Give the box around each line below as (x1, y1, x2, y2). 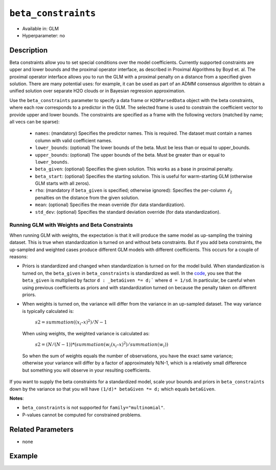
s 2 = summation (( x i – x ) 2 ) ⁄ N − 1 (35, 318, 107, 326)
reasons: (9, 253, 28, 260)
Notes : (9, 395, 24, 401)
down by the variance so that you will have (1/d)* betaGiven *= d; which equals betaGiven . (9, 386, 216, 392)
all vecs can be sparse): (9, 118, 60, 125)
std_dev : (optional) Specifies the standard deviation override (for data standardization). (35, 209, 221, 215)
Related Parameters (9, 425, 74, 434)
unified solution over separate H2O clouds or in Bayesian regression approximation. (9, 88, 186, 94)
